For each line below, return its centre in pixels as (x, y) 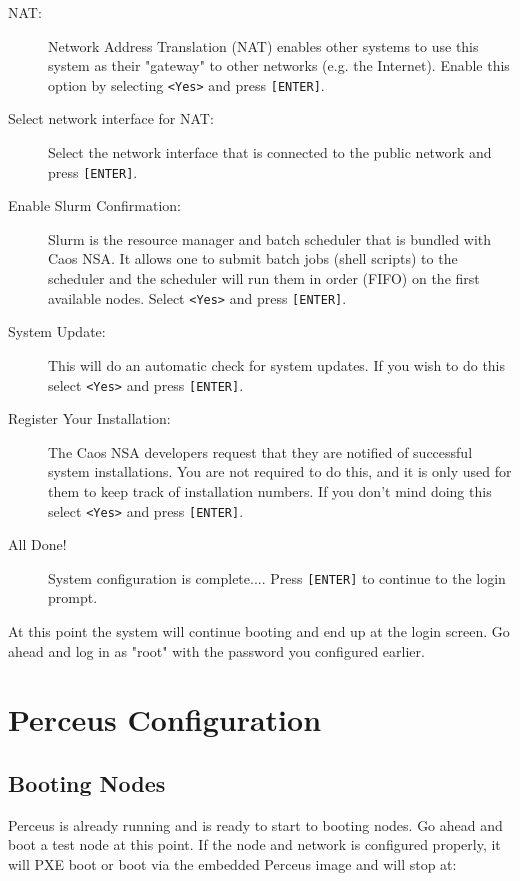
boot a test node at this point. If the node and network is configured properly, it (254, 844)
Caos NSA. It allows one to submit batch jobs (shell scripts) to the (253, 258)
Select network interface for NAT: (111, 118)
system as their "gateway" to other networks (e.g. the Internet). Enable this (279, 65)
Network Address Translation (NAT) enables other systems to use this (263, 45)
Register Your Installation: (89, 418)
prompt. (73, 597)
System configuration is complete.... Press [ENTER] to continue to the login (277, 577)
